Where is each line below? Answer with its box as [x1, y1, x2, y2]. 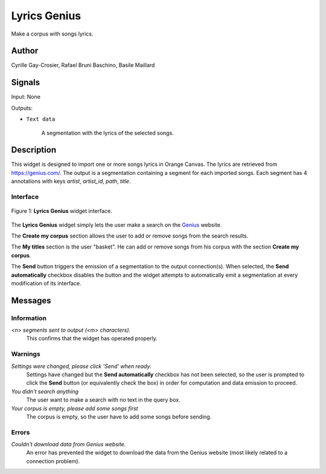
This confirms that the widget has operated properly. [26, 335, 158, 342]
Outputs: [11, 104, 33, 112]
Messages [11, 295, 51, 306]
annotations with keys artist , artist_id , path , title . [11, 178, 131, 185]
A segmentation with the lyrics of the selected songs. [41, 129, 174, 136]
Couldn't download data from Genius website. [11, 441, 126, 448]
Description [11, 145, 57, 155]
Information [11, 314, 46, 322]
